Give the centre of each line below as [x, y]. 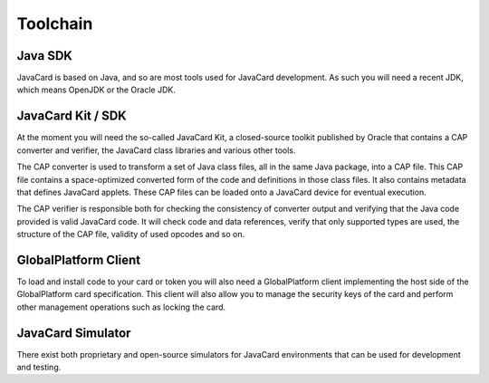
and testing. [39, 368]
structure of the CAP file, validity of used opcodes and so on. [130, 235]
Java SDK [44, 56]
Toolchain [55, 24]
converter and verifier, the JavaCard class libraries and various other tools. [156, 150]
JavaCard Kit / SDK [72, 116]
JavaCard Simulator [74, 333]
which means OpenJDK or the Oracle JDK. [96, 90]
